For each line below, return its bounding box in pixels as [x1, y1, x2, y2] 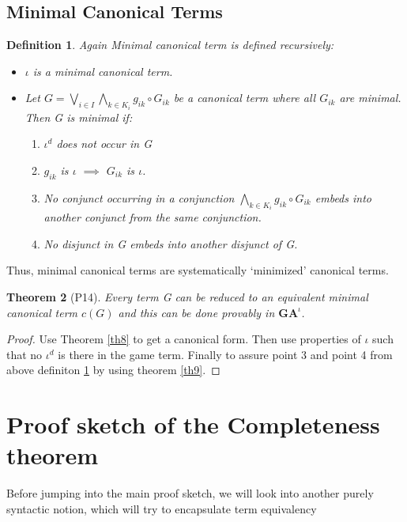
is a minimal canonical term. [32, 62, 173, 79]
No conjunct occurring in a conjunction [43, 189, 235, 206]
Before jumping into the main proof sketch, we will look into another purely [6, 485, 374, 501]
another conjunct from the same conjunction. [43, 209, 262, 225]
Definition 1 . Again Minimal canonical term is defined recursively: [6, 36, 334, 53]
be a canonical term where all [173, 89, 316, 106]
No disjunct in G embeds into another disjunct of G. [43, 235, 298, 252]
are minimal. [339, 89, 401, 106]
